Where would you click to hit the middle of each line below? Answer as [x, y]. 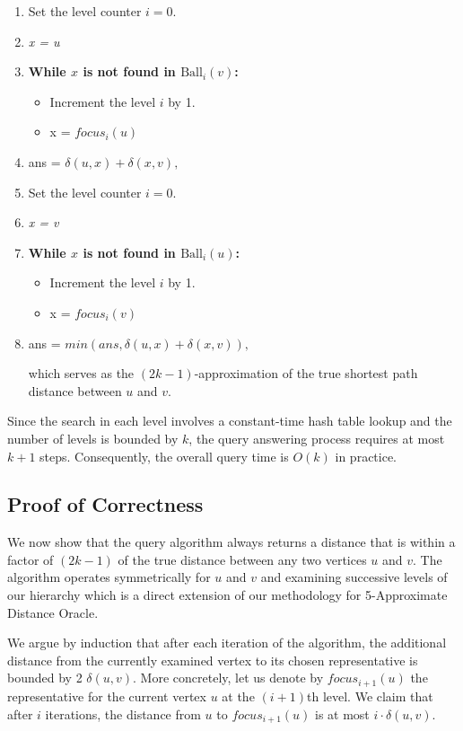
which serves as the [81, 373]
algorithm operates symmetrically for [109, 577]
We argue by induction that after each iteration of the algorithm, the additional [227, 643]
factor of [31, 559]
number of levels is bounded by [93, 438]
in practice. [366, 456]
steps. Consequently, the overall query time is [164, 456]
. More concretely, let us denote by [228, 678]
